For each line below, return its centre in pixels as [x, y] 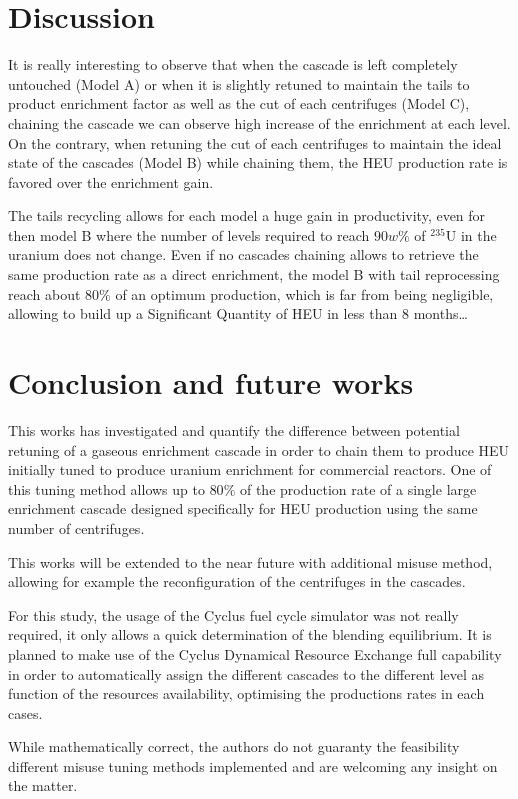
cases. [25, 712]
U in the [471, 234]
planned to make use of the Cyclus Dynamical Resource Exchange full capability [255, 653]
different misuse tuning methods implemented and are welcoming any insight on [253, 765]
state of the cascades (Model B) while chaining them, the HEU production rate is [258, 162]
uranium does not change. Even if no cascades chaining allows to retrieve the [243, 254]
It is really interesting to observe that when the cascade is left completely [233, 64]
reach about [44, 293]
